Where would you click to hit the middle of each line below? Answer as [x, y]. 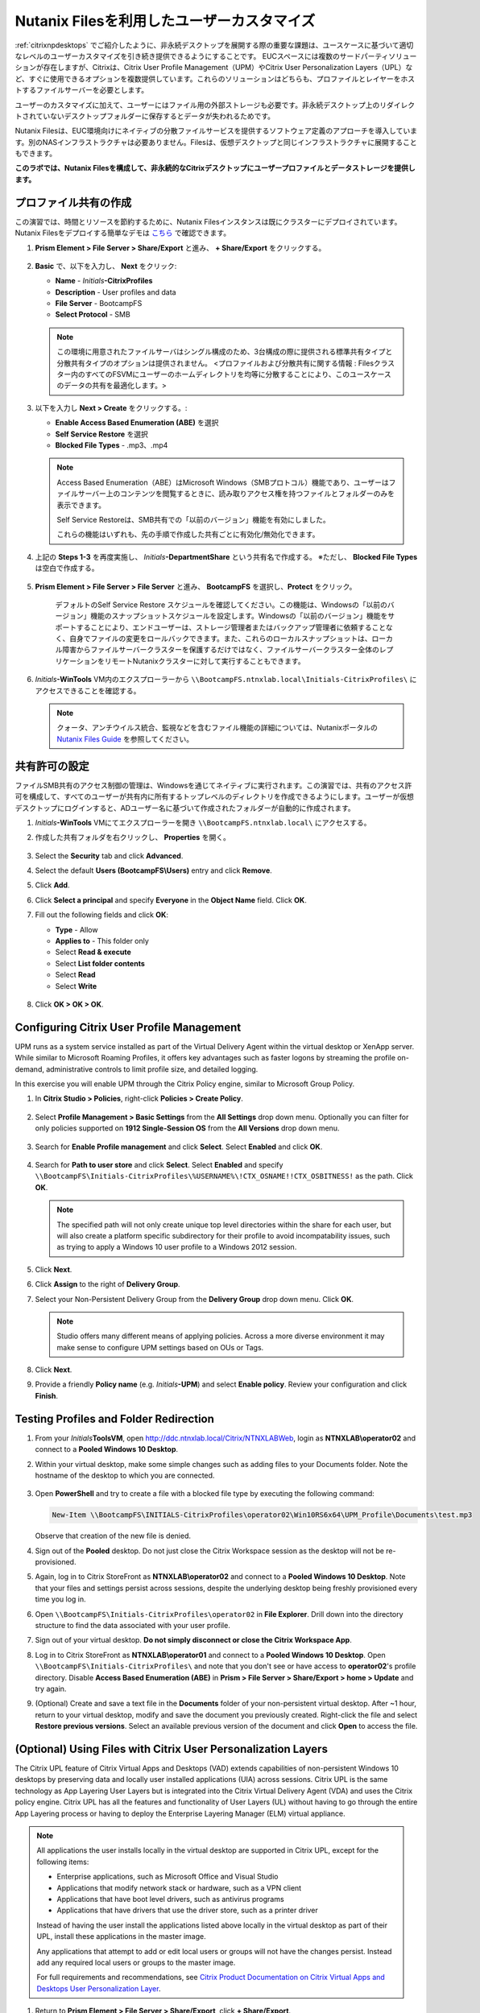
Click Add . [52, 885]
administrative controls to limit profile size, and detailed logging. [152, 1069]
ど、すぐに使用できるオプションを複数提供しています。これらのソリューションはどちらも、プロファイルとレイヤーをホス [215, 79]
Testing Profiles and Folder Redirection [115, 1418]
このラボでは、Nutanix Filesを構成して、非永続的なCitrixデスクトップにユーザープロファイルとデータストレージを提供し [215, 168]
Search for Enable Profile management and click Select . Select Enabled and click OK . [179, 1147]
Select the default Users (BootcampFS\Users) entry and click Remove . [154, 870]
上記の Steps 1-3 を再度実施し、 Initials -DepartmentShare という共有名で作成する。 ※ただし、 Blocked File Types [226, 556]
